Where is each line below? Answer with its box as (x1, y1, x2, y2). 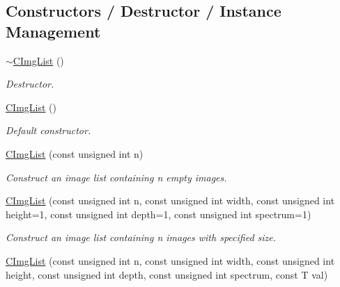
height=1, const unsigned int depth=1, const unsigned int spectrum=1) (6, 206, 311, 221)
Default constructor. (6, 123, 91, 138)
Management (6, 20, 101, 42)
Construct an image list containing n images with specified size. (6, 230, 277, 245)
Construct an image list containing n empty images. (6, 170, 227, 184)
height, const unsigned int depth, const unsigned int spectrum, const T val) (6, 267, 328, 281)
